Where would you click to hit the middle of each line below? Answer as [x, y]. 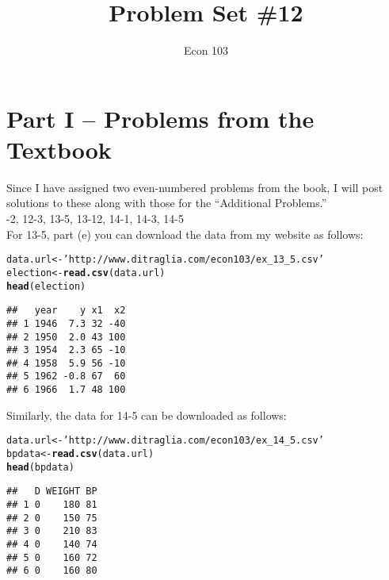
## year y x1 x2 [66, 311]
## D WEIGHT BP [52, 492]
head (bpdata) [40, 467]
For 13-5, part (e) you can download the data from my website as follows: [185, 234]
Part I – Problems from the [160, 118]
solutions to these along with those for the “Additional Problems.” [167, 203]
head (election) [46, 286]
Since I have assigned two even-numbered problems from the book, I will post [195, 187]
